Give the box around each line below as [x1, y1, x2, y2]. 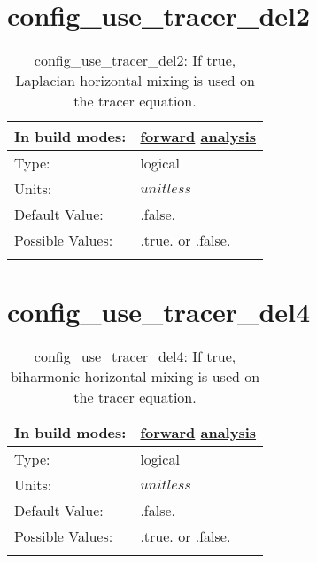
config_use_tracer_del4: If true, [34, 346, 236, 367]
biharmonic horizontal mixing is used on [10, 366, 260, 387]
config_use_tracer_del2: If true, [34, 50, 236, 71]
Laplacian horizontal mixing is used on [15, 70, 255, 91]
